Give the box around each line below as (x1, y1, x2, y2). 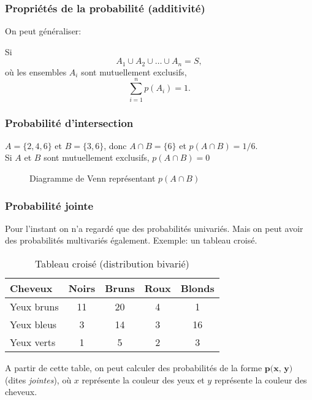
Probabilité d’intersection (5, 115, 134, 130)
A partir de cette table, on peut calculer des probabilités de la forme (5, 361, 262, 374)
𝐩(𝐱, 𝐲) (264, 364, 293, 373)
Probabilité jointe (5, 198, 94, 213)
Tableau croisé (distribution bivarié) (34, 256, 189, 271)
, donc (104, 139, 127, 152)
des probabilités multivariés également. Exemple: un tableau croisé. (5, 234, 257, 247)
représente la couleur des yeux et (82, 373, 205, 386)
